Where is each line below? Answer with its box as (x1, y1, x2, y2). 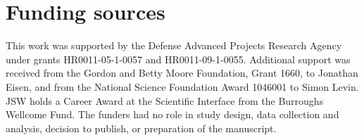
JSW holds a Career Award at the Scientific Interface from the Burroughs (6, 93, 324, 108)
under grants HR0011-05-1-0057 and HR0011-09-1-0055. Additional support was (6, 51, 351, 66)
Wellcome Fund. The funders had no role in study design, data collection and (6, 107, 339, 122)
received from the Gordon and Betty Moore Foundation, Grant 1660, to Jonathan (6, 65, 358, 80)
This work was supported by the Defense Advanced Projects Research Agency (6, 38, 342, 53)
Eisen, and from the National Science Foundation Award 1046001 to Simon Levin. (6, 79, 359, 94)
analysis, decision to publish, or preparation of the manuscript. (6, 120, 277, 135)
